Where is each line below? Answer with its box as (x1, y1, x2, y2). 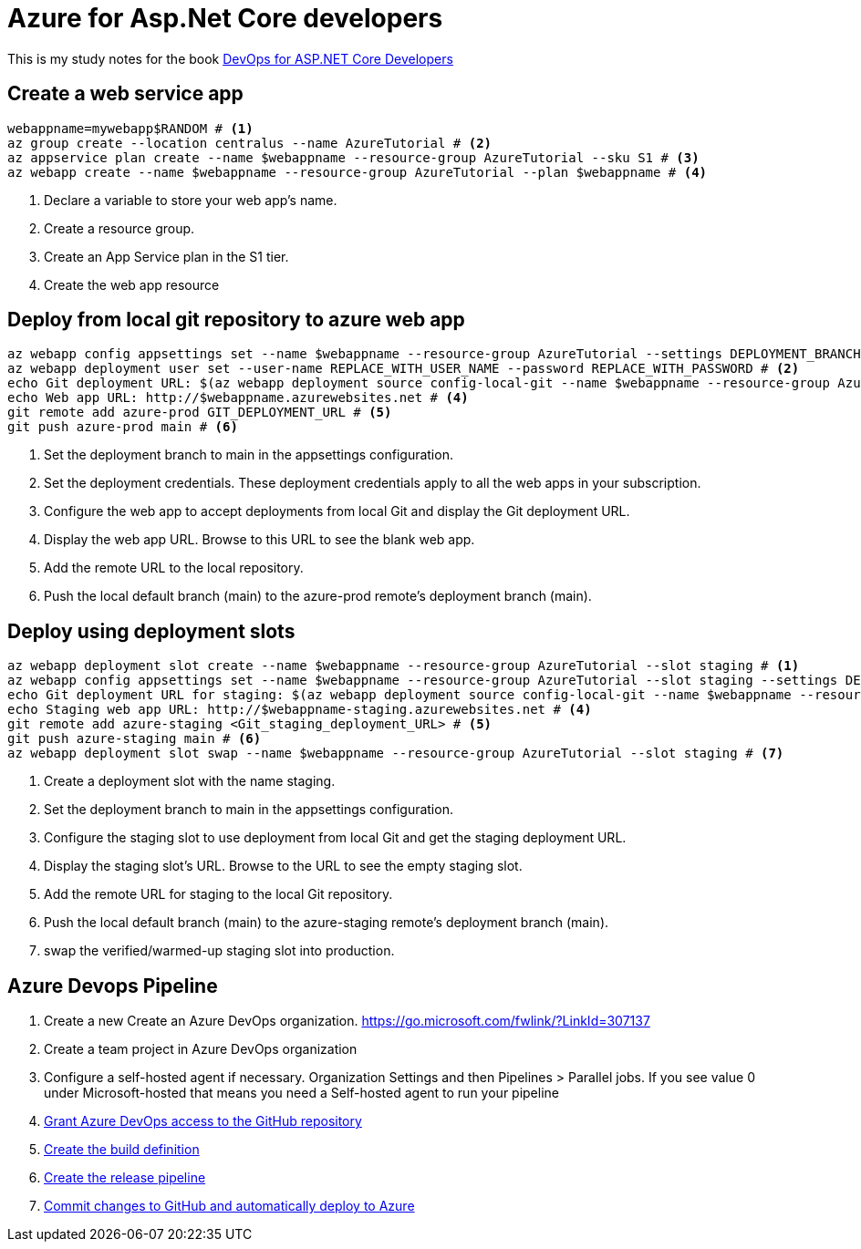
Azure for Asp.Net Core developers (7, 3, 443, 34)
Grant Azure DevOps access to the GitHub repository (44, 1113, 362, 1130)
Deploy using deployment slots (7, 619, 296, 643)
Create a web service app (7, 82, 244, 106)
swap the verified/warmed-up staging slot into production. (44, 943, 395, 959)
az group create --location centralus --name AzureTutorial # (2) (7, 135, 493, 150)
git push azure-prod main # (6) (7, 419, 238, 435)
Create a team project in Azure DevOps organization (44, 1041, 358, 1058)
